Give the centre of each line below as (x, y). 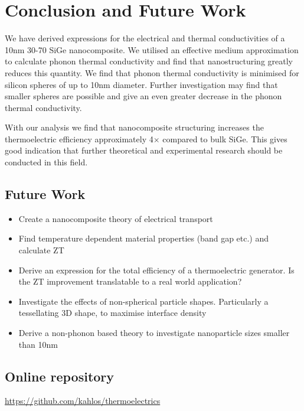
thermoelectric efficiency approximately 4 (79, 138)
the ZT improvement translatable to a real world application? (130, 281)
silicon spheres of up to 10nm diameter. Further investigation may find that (141, 84)
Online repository (60, 376)
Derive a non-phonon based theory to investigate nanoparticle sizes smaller (154, 333)
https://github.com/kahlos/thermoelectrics (83, 401)
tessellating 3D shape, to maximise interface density (112, 313)
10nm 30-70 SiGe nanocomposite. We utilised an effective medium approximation (152, 49)
